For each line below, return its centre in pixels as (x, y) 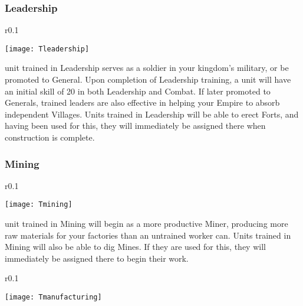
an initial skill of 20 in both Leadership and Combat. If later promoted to (138, 91)
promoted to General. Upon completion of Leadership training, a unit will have (148, 79)
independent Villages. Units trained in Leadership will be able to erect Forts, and (152, 114)
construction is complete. (50, 137)
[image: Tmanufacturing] (53, 297)
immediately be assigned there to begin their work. (97, 258)
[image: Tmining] (39, 205)
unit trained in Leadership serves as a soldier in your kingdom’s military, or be (147, 68)
